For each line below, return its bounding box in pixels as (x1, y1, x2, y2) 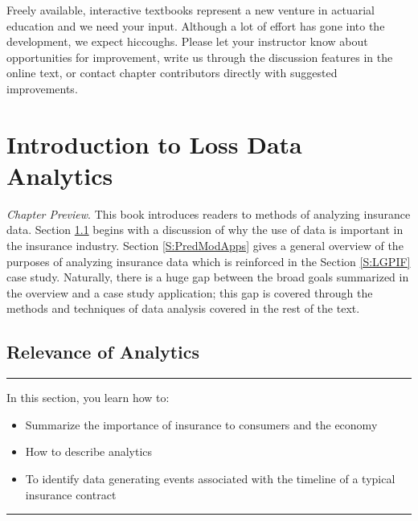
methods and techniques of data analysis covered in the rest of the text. (6, 300, 360, 317)
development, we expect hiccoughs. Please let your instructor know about (6, 33, 368, 50)
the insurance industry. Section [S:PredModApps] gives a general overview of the (6, 237, 404, 254)
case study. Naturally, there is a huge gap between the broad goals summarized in (6, 269, 409, 285)
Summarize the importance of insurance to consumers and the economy (25, 416, 378, 433)
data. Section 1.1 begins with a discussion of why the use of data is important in (6, 221, 404, 238)
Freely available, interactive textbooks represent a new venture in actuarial (6, 2, 375, 18)
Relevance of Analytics (6, 339, 200, 364)
